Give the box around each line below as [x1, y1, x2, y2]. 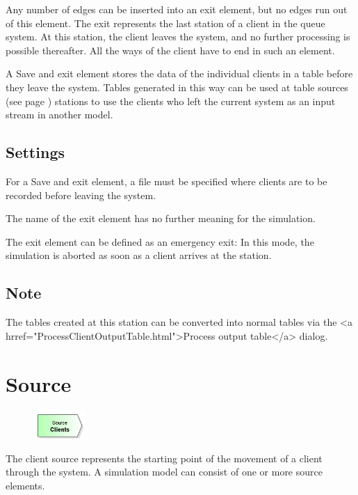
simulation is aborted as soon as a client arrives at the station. [6, 248, 272, 262]
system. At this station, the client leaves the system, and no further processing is [6, 29, 350, 44]
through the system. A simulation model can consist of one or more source [6, 464, 323, 479]
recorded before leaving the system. [6, 187, 156, 202]
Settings [6, 141, 65, 163]
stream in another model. [6, 107, 113, 122]
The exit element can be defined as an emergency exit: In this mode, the [6, 234, 314, 249]
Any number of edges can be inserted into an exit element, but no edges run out [6, 2, 348, 16]
